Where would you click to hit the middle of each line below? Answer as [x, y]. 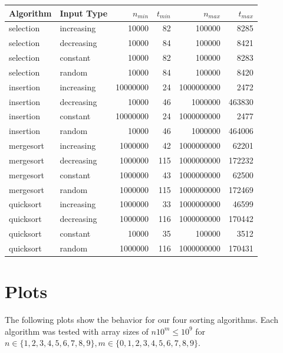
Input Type [84, 13]
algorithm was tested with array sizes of [77, 331]
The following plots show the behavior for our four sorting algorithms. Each [141, 320]
